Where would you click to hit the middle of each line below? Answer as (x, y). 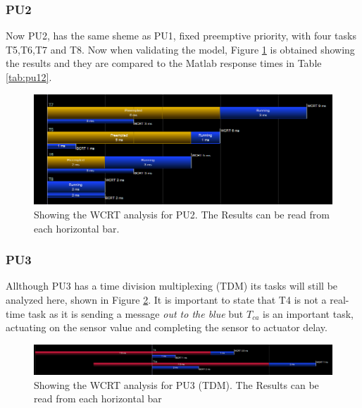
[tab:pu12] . (29, 77)
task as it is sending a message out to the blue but (136, 313)
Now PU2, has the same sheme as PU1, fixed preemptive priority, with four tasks (181, 36)
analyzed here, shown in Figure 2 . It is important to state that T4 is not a (166, 300)
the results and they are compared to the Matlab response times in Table (164, 63)
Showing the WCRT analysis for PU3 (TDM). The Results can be (176, 384)
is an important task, (308, 313)
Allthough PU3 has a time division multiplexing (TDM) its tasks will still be (172, 286)
